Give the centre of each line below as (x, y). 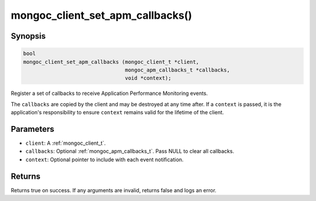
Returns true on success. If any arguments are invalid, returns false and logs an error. (114, 190)
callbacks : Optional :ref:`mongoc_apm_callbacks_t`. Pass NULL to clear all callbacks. (130, 151)
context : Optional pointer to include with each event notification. (104, 159)
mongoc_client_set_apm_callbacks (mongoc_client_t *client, (111, 62)
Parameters (32, 129)
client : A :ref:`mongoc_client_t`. (66, 143)
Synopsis (28, 36)
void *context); (148, 78)
